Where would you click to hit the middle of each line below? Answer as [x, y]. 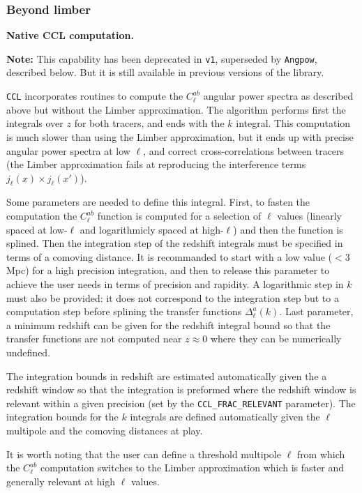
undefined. [29, 352]
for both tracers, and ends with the [149, 123]
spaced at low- [37, 229]
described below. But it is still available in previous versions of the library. [165, 72]
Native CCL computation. [70, 35]
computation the [42, 216]
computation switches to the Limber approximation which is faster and [192, 468]
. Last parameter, [316, 311]
